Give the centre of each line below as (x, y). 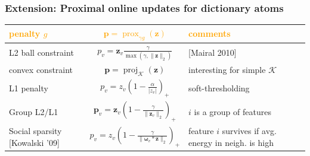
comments (210, 34)
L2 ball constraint (41, 52)
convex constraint (41, 69)
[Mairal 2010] (213, 52)
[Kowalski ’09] (34, 143)
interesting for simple (227, 69)
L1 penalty (29, 88)
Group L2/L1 (34, 111)
